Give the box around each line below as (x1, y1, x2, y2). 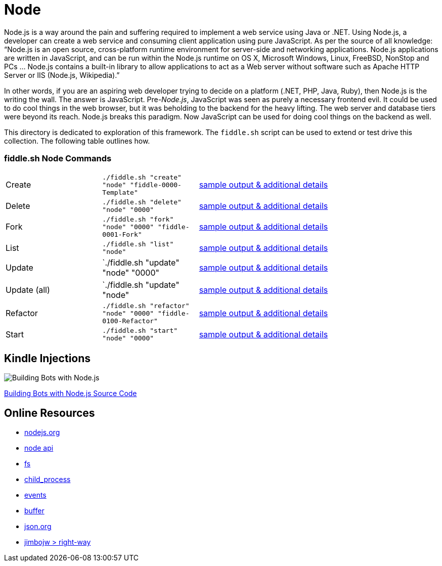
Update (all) (6, 284, 50, 295)
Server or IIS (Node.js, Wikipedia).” (4, 70, 120, 79)
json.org (24, 522, 52, 531)
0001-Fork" (102, 230, 142, 238)
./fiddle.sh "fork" (102, 215, 174, 223)
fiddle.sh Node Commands (4, 153, 112, 164)
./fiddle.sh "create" (102, 173, 182, 181)
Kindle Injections (4, 352, 91, 365)
